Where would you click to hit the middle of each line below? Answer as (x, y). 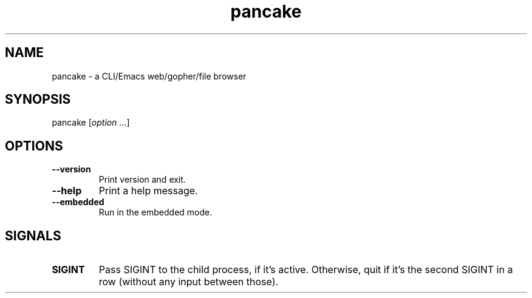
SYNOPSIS (38, 100)
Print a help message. (148, 191)
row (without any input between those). (189, 282)
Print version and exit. (142, 180)
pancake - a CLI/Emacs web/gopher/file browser (149, 76)
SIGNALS (33, 235)
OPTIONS (34, 146)
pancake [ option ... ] (91, 123)
